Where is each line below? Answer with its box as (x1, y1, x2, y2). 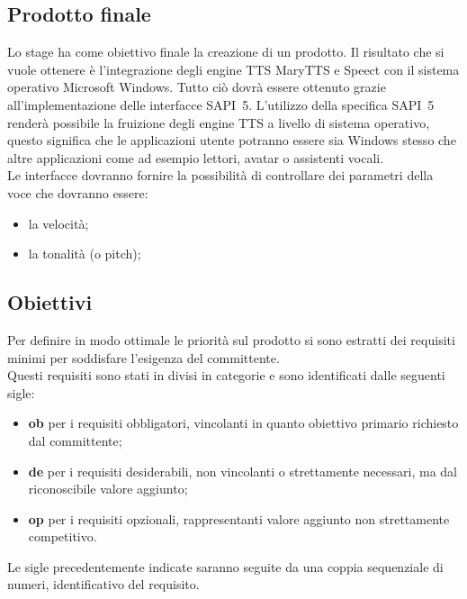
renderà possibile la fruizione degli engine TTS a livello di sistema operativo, (7, 113, 430, 132)
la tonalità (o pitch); (28, 244, 141, 263)
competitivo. (28, 527, 97, 546)
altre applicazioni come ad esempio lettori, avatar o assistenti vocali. (7, 148, 384, 167)
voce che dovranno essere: (7, 183, 148, 202)
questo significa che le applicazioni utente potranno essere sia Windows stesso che (7, 131, 456, 150)
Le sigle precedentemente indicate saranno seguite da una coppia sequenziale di (7, 557, 444, 576)
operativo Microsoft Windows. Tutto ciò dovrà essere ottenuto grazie (7, 77, 386, 96)
